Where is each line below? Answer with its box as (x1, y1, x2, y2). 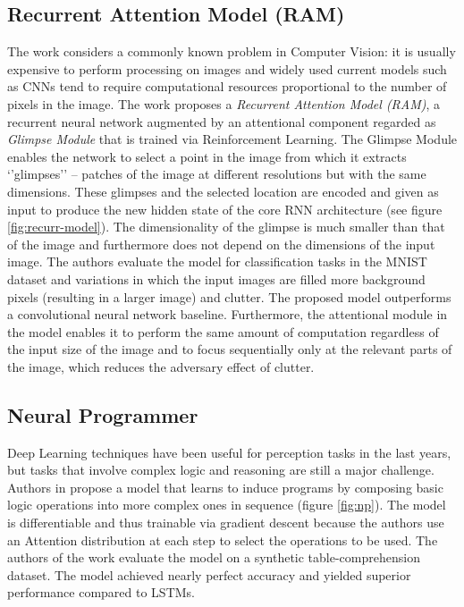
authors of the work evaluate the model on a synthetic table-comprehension (7, 548, 420, 567)
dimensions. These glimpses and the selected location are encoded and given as (7, 181, 439, 200)
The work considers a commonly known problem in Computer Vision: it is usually (7, 42, 456, 61)
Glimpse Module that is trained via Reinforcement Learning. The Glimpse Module (7, 130, 458, 148)
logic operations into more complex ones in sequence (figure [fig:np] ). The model (7, 495, 446, 514)
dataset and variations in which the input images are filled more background (7, 269, 426, 288)
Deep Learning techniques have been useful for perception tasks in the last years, (7, 443, 451, 461)
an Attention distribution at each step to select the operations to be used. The (7, 530, 438, 549)
